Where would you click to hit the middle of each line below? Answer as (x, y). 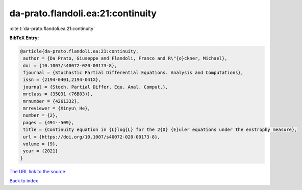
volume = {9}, (41, 144)
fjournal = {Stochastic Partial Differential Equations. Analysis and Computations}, (133, 73)
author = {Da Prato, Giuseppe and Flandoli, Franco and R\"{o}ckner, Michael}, (125, 58)
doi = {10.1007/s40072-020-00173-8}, (70, 65)
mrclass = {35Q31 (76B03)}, (58, 94)
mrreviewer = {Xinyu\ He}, (57, 108)
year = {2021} (41, 151)
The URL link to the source (37, 171)
